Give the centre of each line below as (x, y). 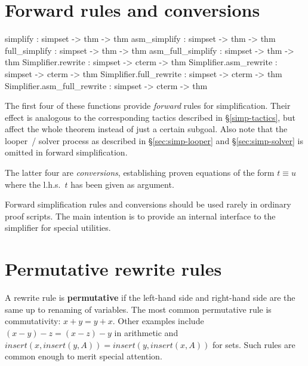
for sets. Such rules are (254, 344)
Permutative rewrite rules (113, 269)
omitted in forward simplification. (66, 152)
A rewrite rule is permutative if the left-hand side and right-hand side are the (150, 298)
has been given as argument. (122, 184)
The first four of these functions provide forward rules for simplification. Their (148, 106)
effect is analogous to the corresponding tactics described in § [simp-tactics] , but (150, 117)
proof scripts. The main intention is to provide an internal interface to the (140, 216)
